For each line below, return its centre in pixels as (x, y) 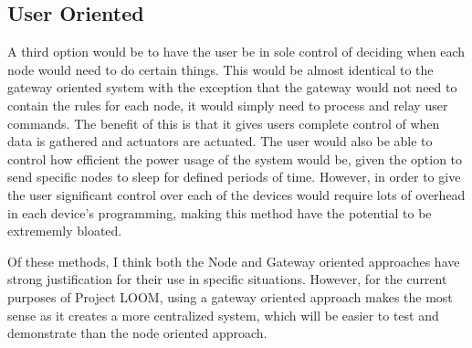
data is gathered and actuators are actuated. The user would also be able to (220, 141)
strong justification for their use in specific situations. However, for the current (227, 279)
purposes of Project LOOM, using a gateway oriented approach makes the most (230, 296)
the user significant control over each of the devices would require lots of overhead (236, 194)
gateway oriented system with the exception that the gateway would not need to (232, 87)
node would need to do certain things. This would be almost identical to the (220, 69)
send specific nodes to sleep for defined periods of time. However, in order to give (234, 177)
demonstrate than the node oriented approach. (137, 333)
